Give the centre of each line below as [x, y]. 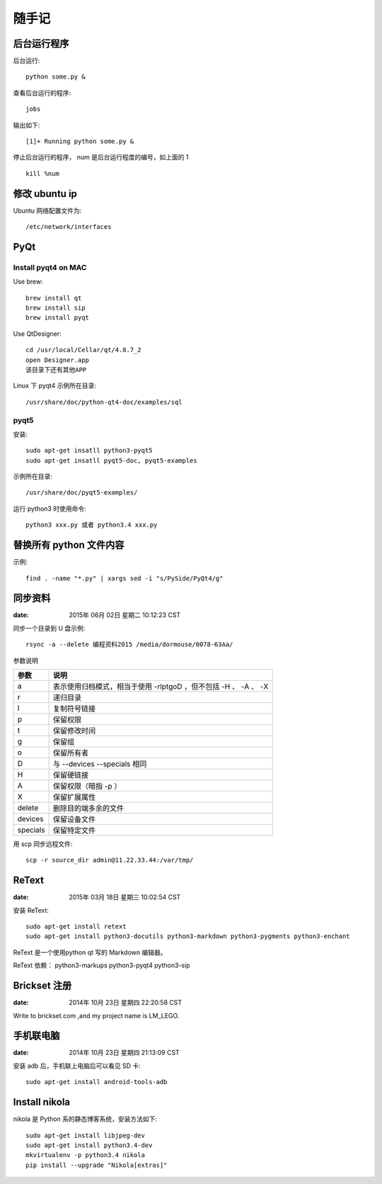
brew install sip [56, 308]
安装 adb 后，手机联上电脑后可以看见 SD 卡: [77, 1066]
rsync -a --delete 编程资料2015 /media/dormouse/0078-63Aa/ [129, 644]
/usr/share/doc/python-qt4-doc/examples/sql [104, 402]
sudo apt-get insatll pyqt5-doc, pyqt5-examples [111, 460]
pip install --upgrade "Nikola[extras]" [97, 1165]
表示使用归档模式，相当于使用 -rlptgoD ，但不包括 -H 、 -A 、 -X [161, 687]
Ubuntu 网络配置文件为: [47, 210]
